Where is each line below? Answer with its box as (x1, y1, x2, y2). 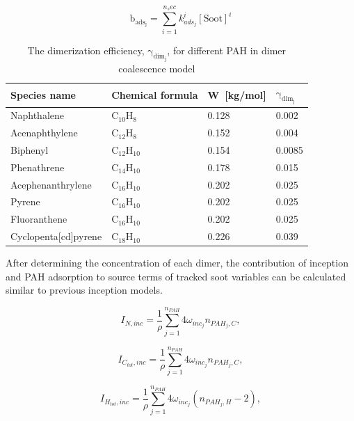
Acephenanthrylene (10, 177, 92, 191)
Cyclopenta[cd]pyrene (10, 229, 102, 244)
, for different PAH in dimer (167, 42, 287, 57)
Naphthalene (10, 108, 65, 122)
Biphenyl (10, 142, 49, 157)
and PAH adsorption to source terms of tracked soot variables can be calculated (6, 269, 346, 283)
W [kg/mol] (207, 87, 266, 102)
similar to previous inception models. (6, 283, 163, 297)
